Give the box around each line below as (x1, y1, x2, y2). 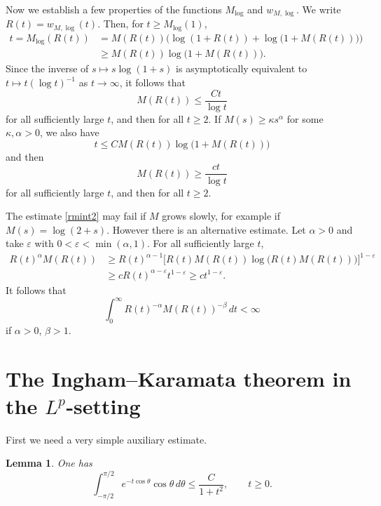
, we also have (39, 125, 99, 140)
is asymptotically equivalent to (176, 61, 307, 76)
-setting (66, 391, 141, 420)
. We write (296, 2, 341, 16)
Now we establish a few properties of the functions (6, 2, 222, 16)
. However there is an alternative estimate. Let (106, 222, 306, 237)
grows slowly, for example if (162, 208, 280, 223)
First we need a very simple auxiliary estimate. (6, 432, 207, 446)
